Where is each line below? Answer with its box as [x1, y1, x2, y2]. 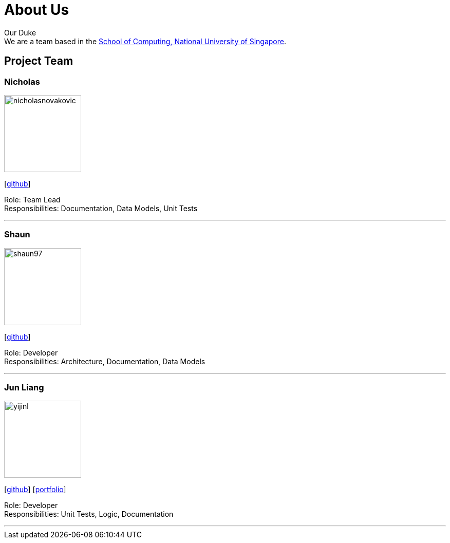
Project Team [4, 54, 73, 68]
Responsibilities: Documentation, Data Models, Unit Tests [4, 203, 198, 213]
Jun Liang [4, 382, 44, 393]
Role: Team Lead [4, 195, 61, 204]
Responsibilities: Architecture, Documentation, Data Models [4, 357, 205, 366]
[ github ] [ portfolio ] [4, 485, 66, 494]
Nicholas [4, 76, 40, 87]
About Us [4, 1, 69, 18]
